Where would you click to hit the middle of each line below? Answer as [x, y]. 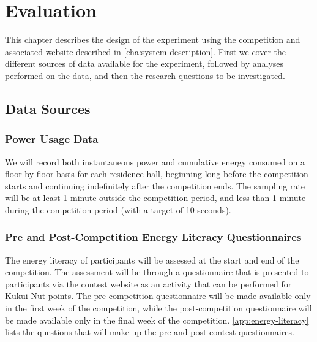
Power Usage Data [52, 139]
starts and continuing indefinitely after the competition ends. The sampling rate [155, 185]
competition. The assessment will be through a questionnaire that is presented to [157, 272]
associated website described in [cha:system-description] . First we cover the [146, 51]
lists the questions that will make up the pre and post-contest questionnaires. [150, 332]
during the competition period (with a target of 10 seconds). [118, 209]
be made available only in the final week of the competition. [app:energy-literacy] [157, 320]
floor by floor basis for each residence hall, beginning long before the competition [157, 174]
